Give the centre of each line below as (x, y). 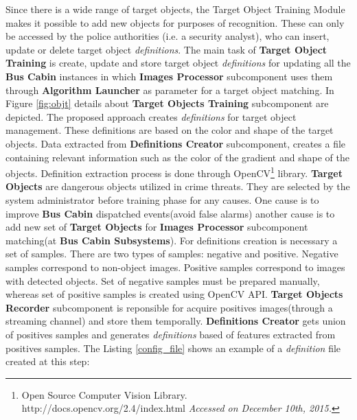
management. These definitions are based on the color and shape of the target (170, 130)
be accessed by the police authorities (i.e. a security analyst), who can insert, (168, 36)
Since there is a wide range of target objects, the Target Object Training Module (175, 9)
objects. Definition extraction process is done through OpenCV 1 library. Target (174, 172)
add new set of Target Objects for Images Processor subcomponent (157, 227)
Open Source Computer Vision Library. (104, 394)
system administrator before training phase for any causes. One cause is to (162, 199)
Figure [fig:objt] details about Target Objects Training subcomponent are (167, 103)
